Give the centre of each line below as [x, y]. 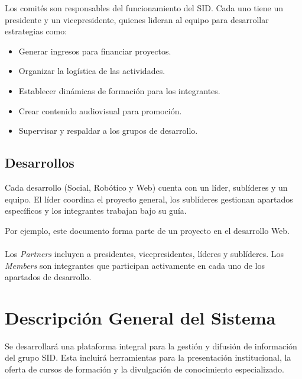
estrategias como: [36, 31]
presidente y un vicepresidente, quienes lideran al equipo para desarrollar [137, 19]
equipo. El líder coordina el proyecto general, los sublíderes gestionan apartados [149, 199]
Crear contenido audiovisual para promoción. [100, 110]
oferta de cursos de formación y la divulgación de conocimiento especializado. [144, 369]
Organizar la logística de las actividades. [92, 71]
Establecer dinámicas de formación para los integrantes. [119, 90]
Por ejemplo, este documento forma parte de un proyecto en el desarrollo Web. [147, 230]
